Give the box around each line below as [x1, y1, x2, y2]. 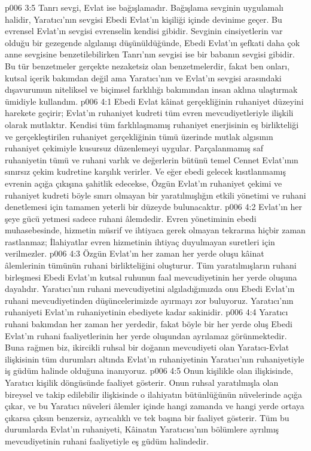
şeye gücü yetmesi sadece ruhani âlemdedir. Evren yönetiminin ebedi [5, 212, 257, 224]
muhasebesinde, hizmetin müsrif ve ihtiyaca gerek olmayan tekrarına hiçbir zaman [5, 224, 306, 236]
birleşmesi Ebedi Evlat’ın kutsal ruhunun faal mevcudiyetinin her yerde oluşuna [5, 270, 297, 283]
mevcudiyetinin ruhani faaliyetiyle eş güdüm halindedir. [5, 434, 209, 447]
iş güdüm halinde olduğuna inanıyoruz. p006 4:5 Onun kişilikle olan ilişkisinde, [5, 364, 293, 377]
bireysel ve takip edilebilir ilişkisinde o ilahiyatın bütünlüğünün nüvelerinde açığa [5, 388, 303, 400]
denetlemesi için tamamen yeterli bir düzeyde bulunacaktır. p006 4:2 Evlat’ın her [5, 200, 303, 213]
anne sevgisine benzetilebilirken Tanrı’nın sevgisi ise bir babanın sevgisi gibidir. [5, 48, 295, 60]
